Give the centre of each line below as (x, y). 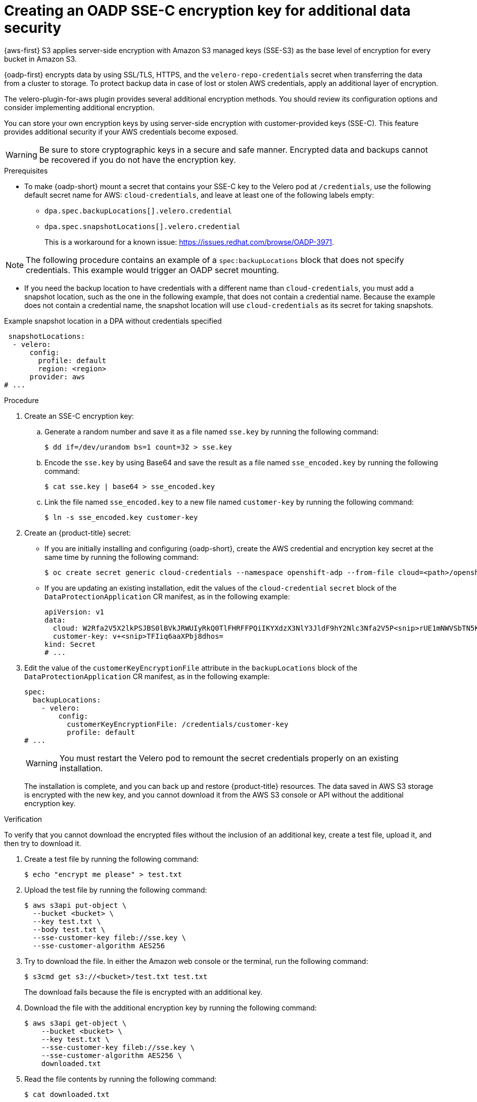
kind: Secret (70, 644)
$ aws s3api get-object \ (76, 1023)
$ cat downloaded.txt (67, 1094)
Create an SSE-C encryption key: (79, 416)
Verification (23, 819)
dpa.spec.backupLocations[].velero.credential (138, 211)
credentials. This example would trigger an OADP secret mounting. (153, 270)
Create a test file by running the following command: (112, 859)
